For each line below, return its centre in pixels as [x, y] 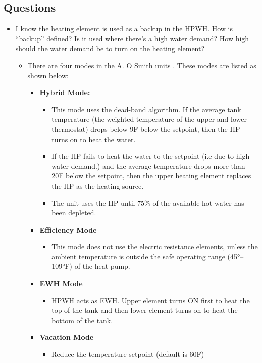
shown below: [48, 75]
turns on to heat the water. [94, 139]
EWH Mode [61, 283]
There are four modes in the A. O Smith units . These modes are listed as [142, 65]
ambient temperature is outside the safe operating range [138, 256]
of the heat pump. [102, 266]
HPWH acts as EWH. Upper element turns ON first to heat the [151, 300]
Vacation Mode [67, 337]
